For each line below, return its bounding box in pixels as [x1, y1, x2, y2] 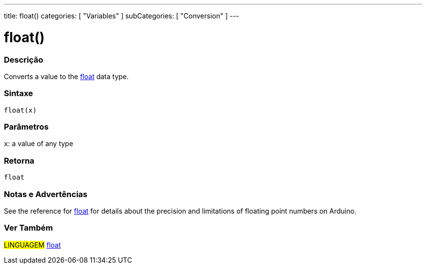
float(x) [4, 106, 37, 114]
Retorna [4, 155, 35, 166]
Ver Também [4, 223, 53, 233]
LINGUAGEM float [4, 240, 61, 249]
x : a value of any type [4, 139, 73, 148]
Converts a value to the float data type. [4, 72, 129, 81]
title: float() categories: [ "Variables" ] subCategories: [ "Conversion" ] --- [4, 12, 239, 20]
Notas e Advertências [4, 189, 88, 199]
